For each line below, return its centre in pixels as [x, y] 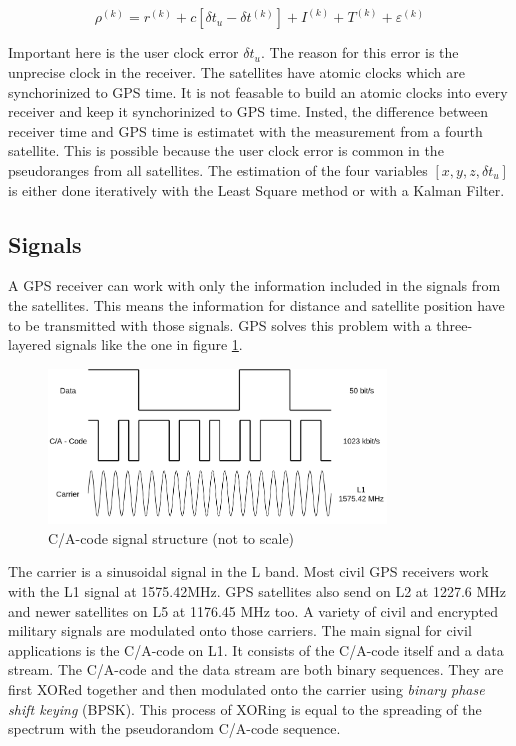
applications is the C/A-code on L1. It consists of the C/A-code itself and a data [256, 649]
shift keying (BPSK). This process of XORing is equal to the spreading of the [245, 708]
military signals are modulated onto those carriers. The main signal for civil [240, 630]
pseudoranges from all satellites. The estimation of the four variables [218, 170]
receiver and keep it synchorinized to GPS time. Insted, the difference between [248, 111]
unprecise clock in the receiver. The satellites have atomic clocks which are [236, 72]
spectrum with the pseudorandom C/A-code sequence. [174, 728]
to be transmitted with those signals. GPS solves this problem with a [220, 324]
